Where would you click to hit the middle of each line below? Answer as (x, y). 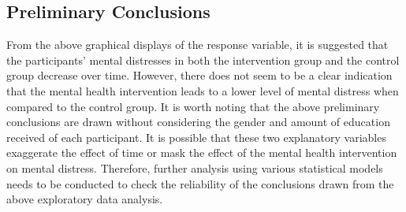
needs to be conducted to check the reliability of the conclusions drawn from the (200, 183)
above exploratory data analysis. (85, 199)
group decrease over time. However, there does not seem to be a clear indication (199, 75)
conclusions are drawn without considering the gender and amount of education (198, 122)
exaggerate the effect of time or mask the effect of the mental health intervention (202, 152)
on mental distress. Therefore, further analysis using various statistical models (195, 167)
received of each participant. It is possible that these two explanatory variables (196, 137)
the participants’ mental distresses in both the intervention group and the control (203, 60)
